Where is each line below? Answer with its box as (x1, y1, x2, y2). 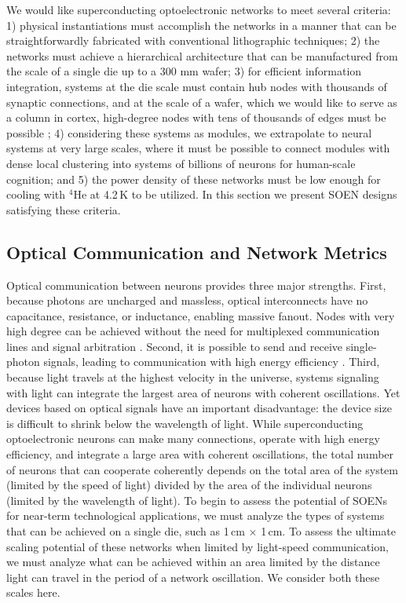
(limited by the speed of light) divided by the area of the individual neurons (6, 477, 372, 493)
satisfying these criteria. (6, 201, 121, 217)
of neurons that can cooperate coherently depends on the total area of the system (6, 461, 398, 477)
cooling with (6, 186, 66, 203)
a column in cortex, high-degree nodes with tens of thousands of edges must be (6, 109, 386, 126)
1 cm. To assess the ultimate (261, 523, 396, 539)
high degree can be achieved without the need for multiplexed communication (6, 323, 380, 339)
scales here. (6, 584, 60, 601)
